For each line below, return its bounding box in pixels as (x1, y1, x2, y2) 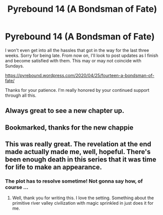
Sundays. (5, 63, 24, 69)
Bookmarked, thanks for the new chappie (5, 123, 134, 132)
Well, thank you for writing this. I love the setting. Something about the (12, 195, 154, 201)
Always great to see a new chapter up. (5, 107, 125, 115)
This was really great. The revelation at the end (5, 140, 152, 148)
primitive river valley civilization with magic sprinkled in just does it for (12, 200, 154, 206)
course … (5, 184, 28, 191)
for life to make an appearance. (5, 163, 102, 171)
